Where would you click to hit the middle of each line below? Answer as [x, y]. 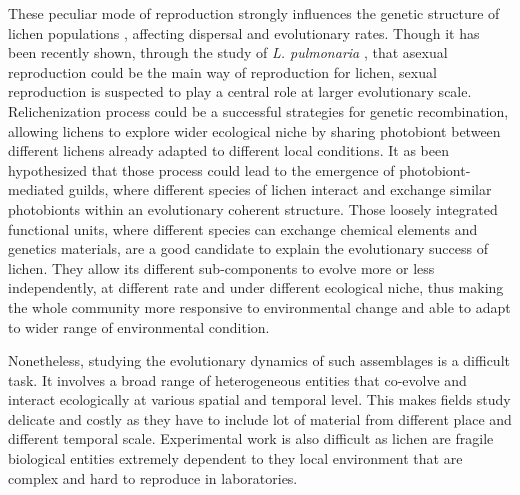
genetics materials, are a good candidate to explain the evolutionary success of [248, 248]
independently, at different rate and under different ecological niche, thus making [256, 287]
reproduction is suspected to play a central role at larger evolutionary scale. [240, 91]
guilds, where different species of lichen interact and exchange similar [280, 189]
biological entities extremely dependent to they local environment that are [235, 458]
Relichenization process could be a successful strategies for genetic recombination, [258, 110]
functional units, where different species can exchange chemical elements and [243, 228]
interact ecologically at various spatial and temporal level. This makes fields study [259, 399]
